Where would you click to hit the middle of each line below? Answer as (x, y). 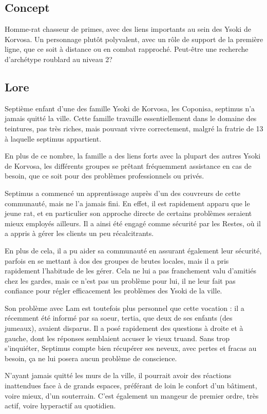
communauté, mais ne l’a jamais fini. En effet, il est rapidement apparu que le (127, 203)
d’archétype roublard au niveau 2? (59, 59)
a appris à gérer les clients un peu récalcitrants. (79, 233)
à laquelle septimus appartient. (53, 138)
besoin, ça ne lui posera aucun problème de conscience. (91, 358)
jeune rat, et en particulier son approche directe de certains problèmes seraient (128, 213)
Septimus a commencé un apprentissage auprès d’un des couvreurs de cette (123, 193)
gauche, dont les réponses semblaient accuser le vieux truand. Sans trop (117, 338)
